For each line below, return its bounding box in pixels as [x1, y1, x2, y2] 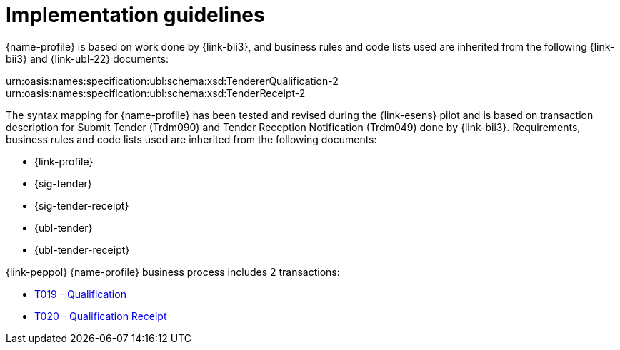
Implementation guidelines [6, 3, 265, 27]
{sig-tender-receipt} [34, 199, 129, 212]
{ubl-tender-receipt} [34, 243, 130, 256]
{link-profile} [34, 155, 94, 168]
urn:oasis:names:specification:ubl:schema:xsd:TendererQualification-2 [6, 74, 339, 87]
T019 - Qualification [34, 287, 126, 300]
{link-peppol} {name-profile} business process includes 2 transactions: [6, 265, 340, 278]
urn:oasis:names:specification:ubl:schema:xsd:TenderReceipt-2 [6, 86, 306, 99]
